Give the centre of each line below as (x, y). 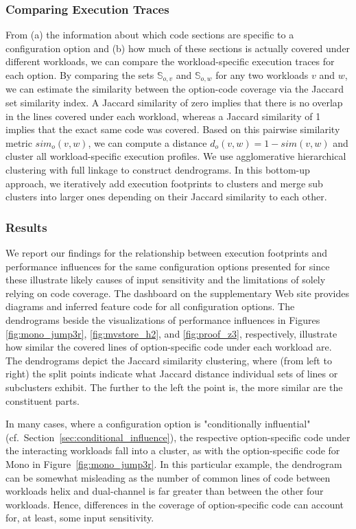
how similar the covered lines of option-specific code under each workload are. (169, 347)
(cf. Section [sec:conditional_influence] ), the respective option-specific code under (178, 437)
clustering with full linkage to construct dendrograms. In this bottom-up (158, 170)
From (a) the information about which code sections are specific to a (150, 35)
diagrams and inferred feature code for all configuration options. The (150, 306)
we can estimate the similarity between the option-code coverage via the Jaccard (175, 89)
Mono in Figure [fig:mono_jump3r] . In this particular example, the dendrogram (174, 463)
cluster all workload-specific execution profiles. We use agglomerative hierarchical (176, 156)
